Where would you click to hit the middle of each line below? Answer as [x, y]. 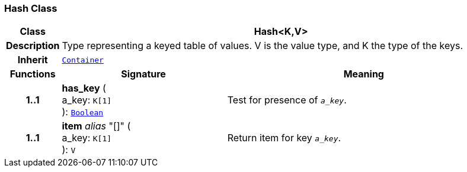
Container [83, 60]
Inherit [33, 60]
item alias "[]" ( [96, 126]
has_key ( [84, 88]
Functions [33, 74]
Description [33, 46]
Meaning [364, 74]
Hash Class [31, 8]
